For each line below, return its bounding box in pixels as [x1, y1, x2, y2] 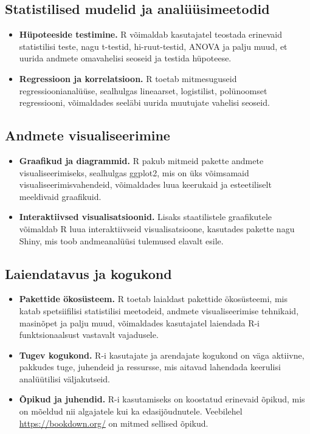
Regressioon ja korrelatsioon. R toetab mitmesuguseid [19, 72, 237, 84]
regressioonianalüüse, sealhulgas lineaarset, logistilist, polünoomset [19, 84, 267, 97]
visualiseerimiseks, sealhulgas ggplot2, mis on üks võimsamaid [19, 166, 249, 179]
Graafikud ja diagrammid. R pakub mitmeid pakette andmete [19, 154, 264, 167]
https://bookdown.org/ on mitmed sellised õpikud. [19, 416, 208, 429]
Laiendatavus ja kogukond [5, 264, 172, 283]
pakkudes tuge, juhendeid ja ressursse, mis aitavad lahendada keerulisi [19, 360, 281, 373]
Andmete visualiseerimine [5, 126, 170, 145]
